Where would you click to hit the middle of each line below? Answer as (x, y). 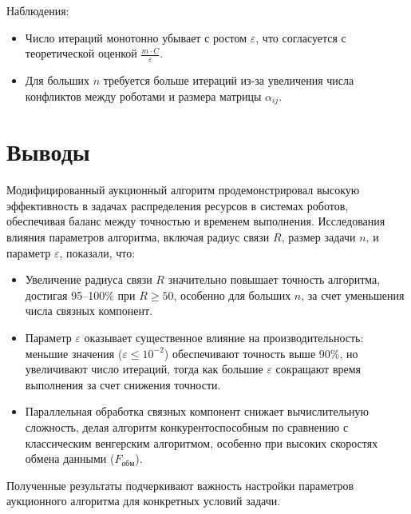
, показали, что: (97, 252)
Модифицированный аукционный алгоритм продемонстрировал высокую (183, 190)
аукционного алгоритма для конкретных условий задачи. (144, 501)
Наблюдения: (38, 10)
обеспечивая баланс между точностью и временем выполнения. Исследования (196, 221)
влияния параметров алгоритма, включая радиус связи (138, 236)
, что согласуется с (301, 37)
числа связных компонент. (89, 311)
